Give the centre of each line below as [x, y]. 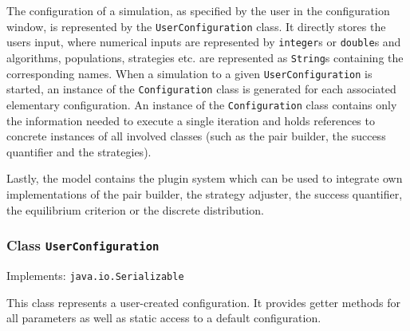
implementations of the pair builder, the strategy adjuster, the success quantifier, [205, 193]
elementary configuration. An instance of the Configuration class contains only [202, 104]
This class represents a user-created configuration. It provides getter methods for [204, 302]
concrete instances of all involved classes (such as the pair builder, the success [196, 136]
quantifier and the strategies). [79, 151]
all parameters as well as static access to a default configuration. [164, 318]
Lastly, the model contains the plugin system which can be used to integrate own [205, 178]
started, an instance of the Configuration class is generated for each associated [201, 89]
